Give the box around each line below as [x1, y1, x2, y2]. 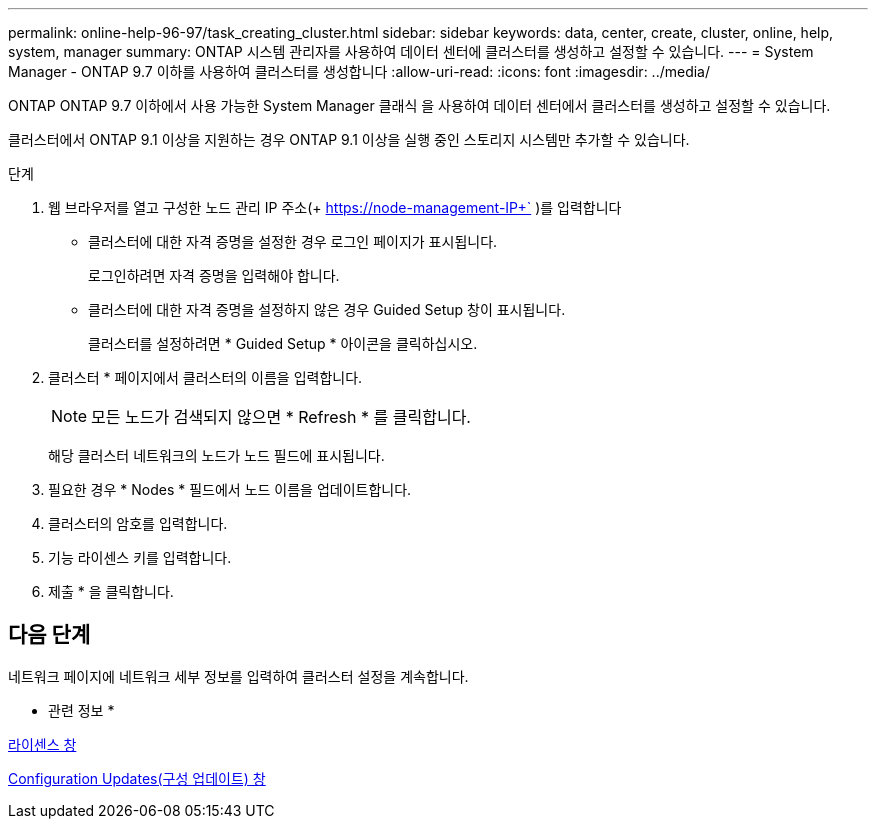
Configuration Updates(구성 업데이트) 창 [8, 769, 266, 787]
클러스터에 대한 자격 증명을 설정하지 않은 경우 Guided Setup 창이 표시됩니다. [88, 301, 566, 318]
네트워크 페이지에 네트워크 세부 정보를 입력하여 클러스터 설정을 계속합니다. [8, 667, 469, 685]
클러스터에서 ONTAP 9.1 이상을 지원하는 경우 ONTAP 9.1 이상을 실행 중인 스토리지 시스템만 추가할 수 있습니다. [8, 131, 690, 148]
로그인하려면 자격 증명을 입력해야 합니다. [88, 267, 340, 284]
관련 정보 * [48, 701, 115, 719]
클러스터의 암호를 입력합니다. [48, 515, 228, 532]
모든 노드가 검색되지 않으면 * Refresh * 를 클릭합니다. [91, 407, 471, 427]
